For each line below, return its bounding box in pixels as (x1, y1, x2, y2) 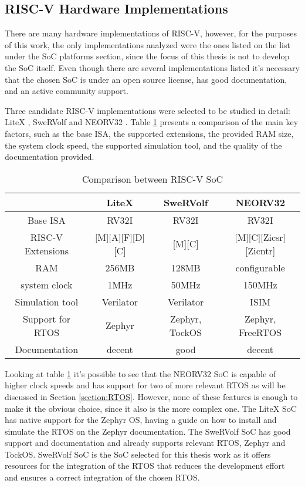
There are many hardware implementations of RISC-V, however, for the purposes (5, 27, 297, 39)
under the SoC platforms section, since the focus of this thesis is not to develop (5, 50, 290, 62)
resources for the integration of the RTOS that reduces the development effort (5, 459, 285, 472)
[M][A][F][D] (94, 230, 145, 244)
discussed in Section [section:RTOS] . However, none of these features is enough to (5, 390, 298, 402)
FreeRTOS (239, 325, 282, 339)
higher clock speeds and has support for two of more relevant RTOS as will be (5, 379, 286, 391)
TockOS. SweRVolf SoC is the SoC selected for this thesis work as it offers (5, 448, 271, 460)
